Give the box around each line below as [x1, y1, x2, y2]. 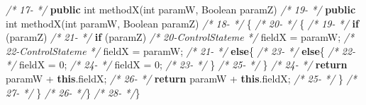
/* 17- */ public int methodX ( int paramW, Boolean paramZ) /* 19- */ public [6, 2, 356, 16]
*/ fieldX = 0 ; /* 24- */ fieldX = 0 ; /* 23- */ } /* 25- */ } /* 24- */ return [6, 57, 348, 72]
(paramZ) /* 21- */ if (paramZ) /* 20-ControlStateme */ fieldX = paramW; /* [6, 30, 355, 44]
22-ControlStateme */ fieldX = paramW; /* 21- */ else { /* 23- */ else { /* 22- [6, 43, 356, 58]
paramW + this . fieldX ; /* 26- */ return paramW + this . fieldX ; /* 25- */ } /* [6, 70, 357, 85]
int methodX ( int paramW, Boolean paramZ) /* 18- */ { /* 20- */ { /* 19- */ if [6, 16, 359, 30]
